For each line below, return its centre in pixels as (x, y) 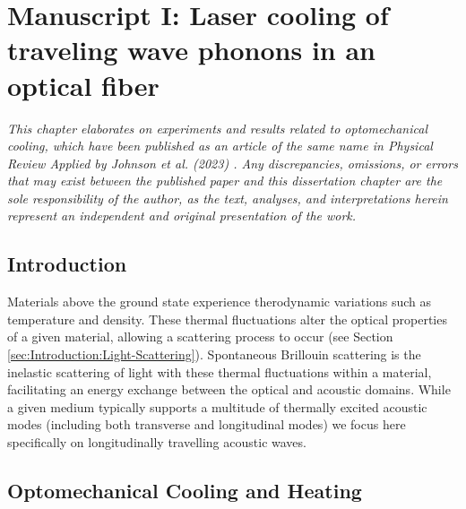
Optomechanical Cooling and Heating (185, 490)
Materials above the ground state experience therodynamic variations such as (220, 302)
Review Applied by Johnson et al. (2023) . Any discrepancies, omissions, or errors (233, 163)
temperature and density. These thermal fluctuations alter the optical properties (227, 319)
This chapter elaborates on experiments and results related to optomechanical (217, 128)
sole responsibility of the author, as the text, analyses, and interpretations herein (228, 198)
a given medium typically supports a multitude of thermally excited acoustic (217, 406)
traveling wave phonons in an (191, 50)
